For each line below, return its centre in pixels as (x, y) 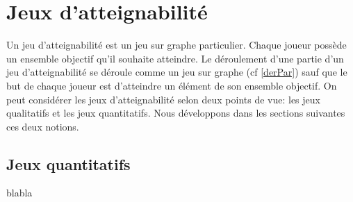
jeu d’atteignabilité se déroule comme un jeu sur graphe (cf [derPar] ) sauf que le (177, 72)
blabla (19, 193)
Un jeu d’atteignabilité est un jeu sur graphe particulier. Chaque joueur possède (176, 45)
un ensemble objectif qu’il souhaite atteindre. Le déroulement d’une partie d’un (175, 58)
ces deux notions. (43, 126)
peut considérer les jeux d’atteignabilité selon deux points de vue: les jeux (163, 99)
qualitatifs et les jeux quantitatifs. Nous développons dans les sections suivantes (176, 113)
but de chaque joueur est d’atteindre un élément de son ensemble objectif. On (172, 85)
